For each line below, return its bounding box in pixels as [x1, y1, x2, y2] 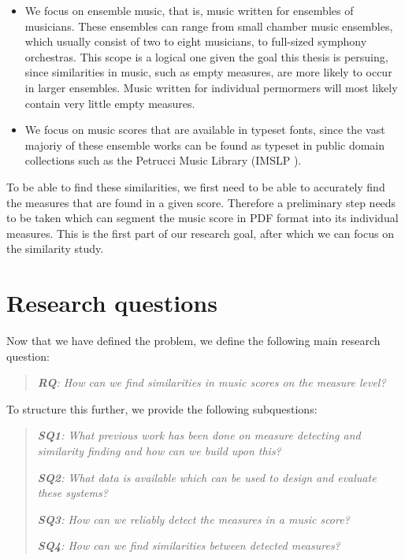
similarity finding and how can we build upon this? [37, 443, 281, 458]
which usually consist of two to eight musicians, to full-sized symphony [24, 33, 367, 50]
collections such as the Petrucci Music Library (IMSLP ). [24, 152, 302, 169]
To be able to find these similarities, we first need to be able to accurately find [6, 178, 385, 195]
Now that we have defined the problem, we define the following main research [6, 332, 381, 349]
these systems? [37, 484, 108, 501]
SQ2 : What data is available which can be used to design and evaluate [37, 469, 377, 485]
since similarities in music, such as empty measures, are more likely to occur [24, 64, 392, 80]
